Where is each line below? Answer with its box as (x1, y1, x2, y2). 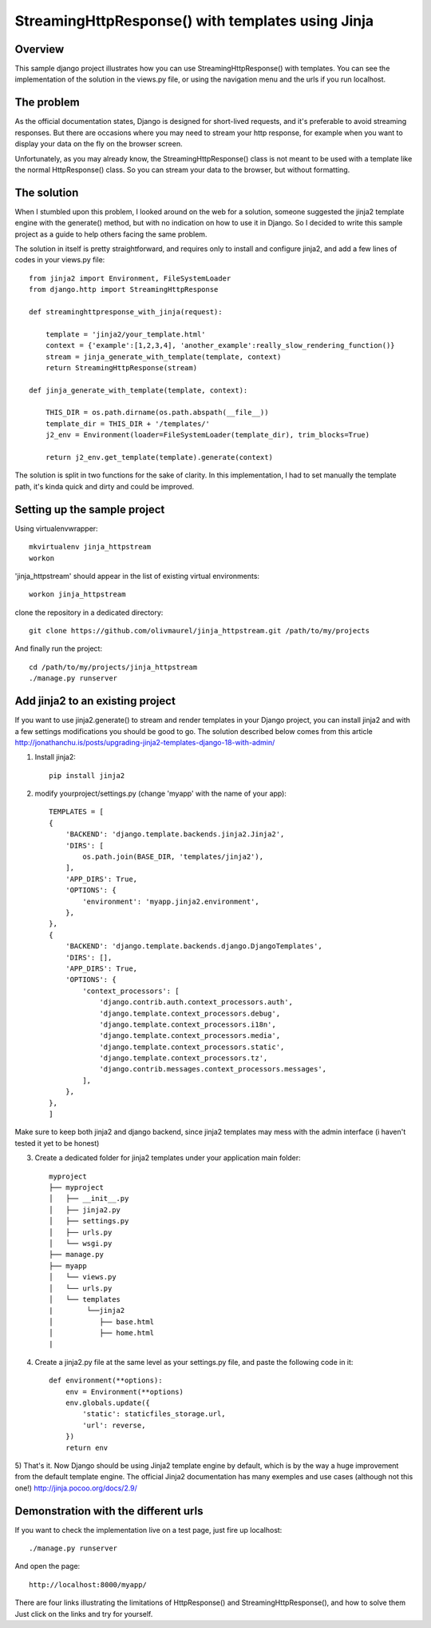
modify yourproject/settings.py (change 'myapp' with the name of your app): (34, 788, 287, 799)
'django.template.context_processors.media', (99, 1031, 281, 1040)
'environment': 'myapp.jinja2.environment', (82, 896, 259, 906)
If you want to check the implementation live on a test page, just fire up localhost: (14, 1525, 283, 1534)
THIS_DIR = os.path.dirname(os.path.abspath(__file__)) (45, 408, 269, 417)
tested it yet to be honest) (14, 1138, 100, 1147)
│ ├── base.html (49, 1317, 155, 1327)
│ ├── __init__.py (49, 1194, 129, 1203)
